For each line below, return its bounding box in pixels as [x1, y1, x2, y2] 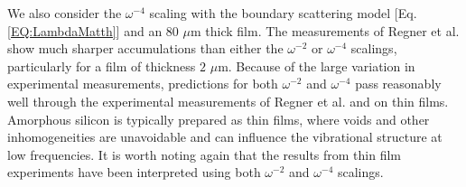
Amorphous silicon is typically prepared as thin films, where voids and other [7, 109, 430, 128]
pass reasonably [355, 74, 442, 93]
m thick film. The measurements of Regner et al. [190, 21, 460, 40]
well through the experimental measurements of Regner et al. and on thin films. [7, 91, 449, 110]
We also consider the [7, 4, 122, 22]
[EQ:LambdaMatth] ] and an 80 [7, 21, 179, 40]
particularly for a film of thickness [7, 56, 196, 75]
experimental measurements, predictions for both [7, 74, 278, 93]
